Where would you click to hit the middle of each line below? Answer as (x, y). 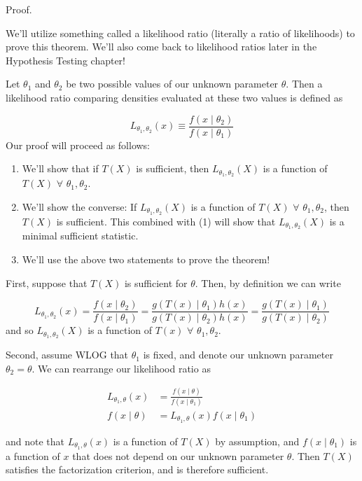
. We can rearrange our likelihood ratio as (121, 368)
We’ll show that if (60, 168)
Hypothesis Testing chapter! (65, 60)
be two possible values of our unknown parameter (172, 84)
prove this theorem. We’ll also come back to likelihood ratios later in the (161, 47)
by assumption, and (257, 441)
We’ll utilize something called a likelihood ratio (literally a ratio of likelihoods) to (180, 33)
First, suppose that (47, 283)
